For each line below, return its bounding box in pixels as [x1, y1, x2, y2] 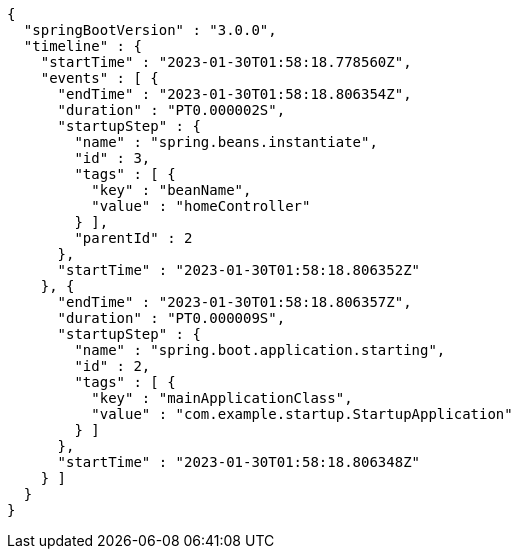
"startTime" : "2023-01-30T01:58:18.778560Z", [40, 54, 412, 70]
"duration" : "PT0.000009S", [57, 310, 286, 326]
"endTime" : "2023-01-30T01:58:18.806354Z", [57, 86, 412, 102]
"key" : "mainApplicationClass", [91, 390, 353, 406]
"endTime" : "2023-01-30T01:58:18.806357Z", [57, 294, 412, 310]
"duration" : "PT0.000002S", [57, 102, 286, 118]
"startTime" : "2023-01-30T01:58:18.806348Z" [57, 454, 421, 470]
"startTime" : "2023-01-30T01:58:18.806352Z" [57, 262, 421, 278]
